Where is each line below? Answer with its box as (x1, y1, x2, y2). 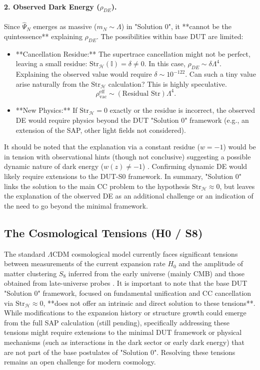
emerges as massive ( (33, 21, 97, 32)
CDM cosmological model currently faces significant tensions (52, 248, 238, 259)
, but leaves (219, 180, 255, 191)
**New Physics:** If (15, 105, 77, 115)
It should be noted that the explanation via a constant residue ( (4, 141, 200, 152)
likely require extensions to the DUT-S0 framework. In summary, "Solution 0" (4, 171, 242, 181)
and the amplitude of (178, 258, 243, 269)
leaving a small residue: (15, 58, 87, 69)
